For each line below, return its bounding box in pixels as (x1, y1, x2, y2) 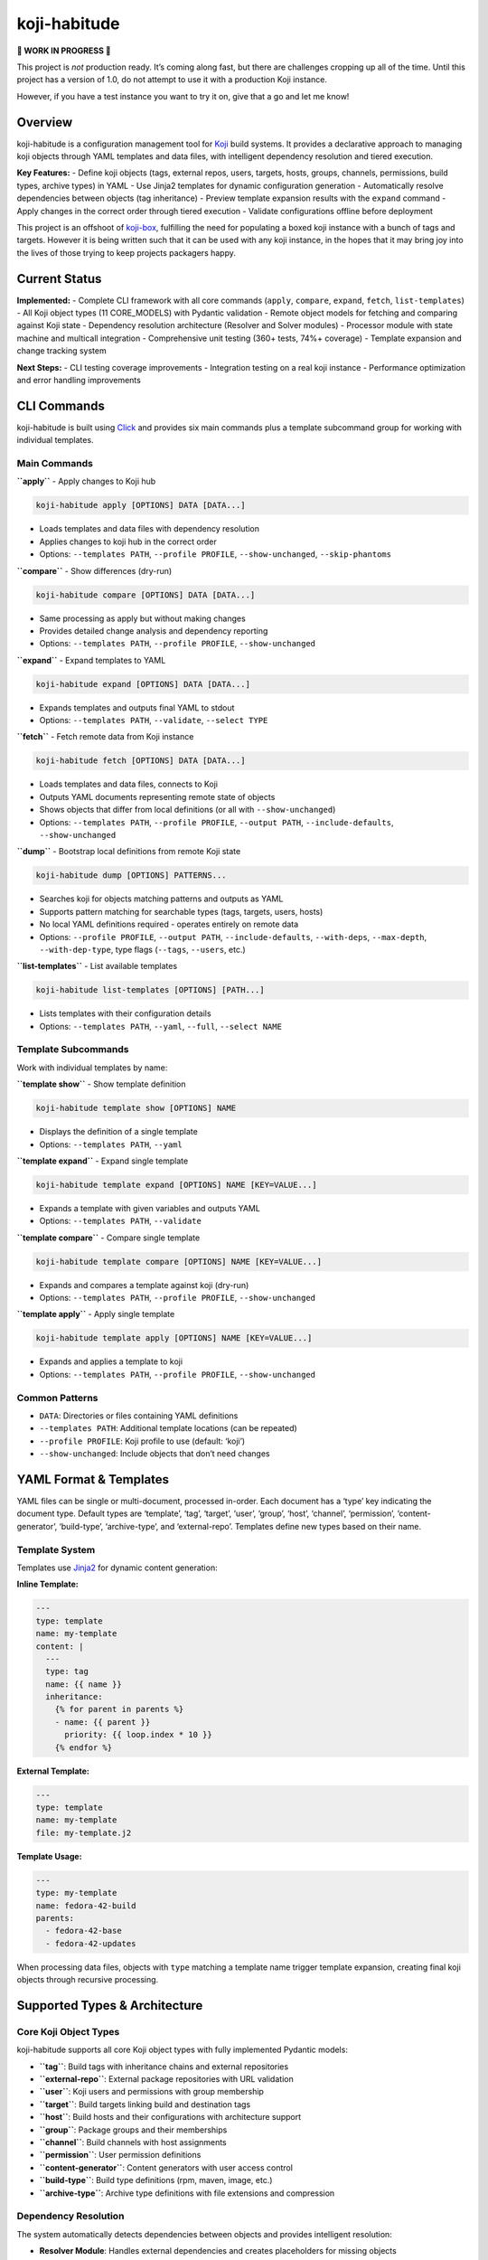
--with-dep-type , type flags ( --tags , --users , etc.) (39, 944, 246, 955)
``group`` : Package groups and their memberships (39, 2124, 228, 2135)
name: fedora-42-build (35, 1900, 136, 1911)
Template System (16, 1543, 96, 1556)
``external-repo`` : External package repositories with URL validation (39, 2074, 294, 2084)
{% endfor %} (54, 1742, 113, 1753)
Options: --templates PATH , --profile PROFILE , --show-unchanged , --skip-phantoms (39, 549, 392, 560)
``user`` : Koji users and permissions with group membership (39, 2086, 264, 2097)
